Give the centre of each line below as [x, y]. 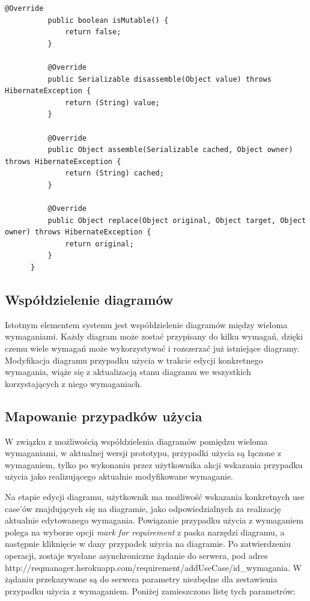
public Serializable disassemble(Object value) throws [160, 79]
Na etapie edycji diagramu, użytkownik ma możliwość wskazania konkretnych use [155, 496]
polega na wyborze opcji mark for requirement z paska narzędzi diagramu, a [145, 532]
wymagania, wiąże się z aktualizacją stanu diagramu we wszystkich [128, 372]
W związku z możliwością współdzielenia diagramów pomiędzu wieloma [136, 441]
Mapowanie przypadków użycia [104, 416]
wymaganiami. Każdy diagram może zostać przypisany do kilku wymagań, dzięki [154, 336]
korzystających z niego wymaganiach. [74, 383]
